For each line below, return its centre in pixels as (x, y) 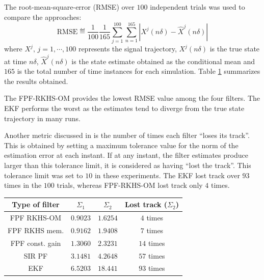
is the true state (235, 49)
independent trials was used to (197, 7)
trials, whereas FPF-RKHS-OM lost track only (130, 185)
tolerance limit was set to (44, 175)
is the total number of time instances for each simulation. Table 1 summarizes (139, 71)
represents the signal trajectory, (127, 49)
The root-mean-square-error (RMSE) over (69, 7)
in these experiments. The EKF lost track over (167, 175)
